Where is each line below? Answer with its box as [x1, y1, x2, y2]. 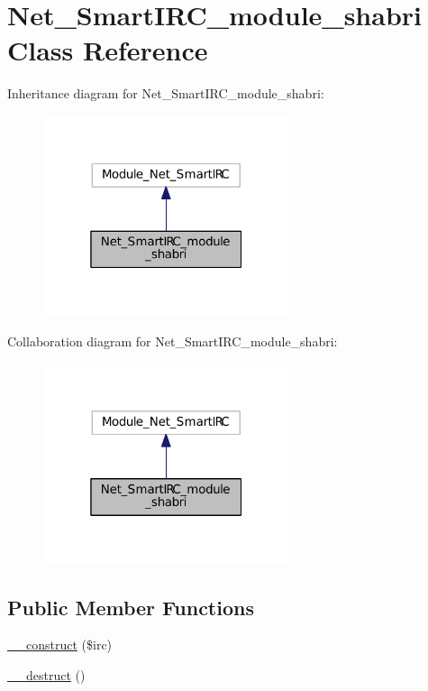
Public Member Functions [7, 593, 254, 621]
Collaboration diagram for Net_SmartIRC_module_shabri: [7, 331, 338, 350]
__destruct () [7, 665, 86, 684]
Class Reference [7, 32, 208, 69]
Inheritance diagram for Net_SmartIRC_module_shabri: [7, 84, 324, 103]
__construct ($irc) [7, 635, 113, 654]
